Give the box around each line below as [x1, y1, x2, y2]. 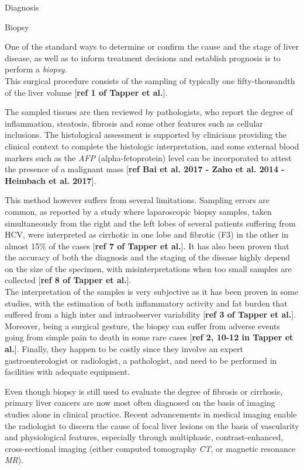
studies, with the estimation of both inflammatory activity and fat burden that [5, 297, 288, 309]
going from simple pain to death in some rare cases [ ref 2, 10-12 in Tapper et [5, 331, 293, 343]
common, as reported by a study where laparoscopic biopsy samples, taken [5, 205, 272, 217]
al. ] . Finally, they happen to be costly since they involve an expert [5, 343, 244, 355]
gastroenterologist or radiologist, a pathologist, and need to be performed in [5, 354, 277, 366]
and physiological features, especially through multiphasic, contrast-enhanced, [5, 431, 284, 443]
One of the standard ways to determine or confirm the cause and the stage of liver [5, 40, 299, 53]
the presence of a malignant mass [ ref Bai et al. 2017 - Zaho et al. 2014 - [5, 163, 285, 175]
